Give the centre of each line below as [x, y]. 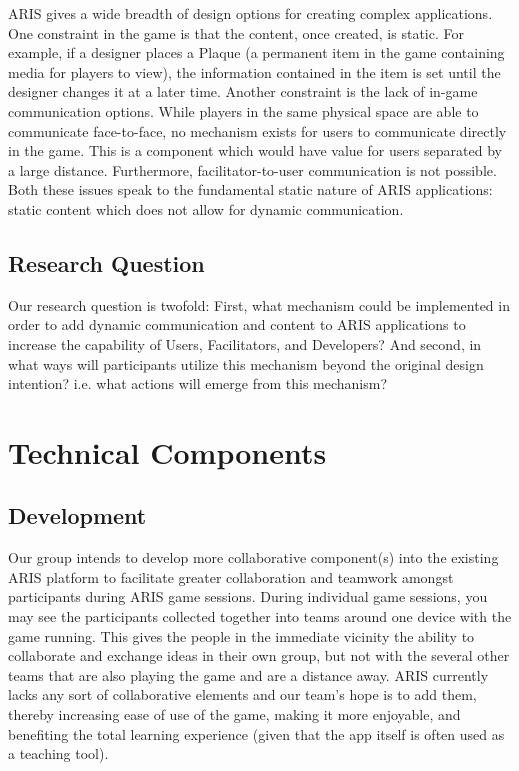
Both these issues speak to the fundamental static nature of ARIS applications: [250, 189]
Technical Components [167, 451]
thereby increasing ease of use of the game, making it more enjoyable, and [234, 714]
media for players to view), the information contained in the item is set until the [254, 71]
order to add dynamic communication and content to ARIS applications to [237, 324]
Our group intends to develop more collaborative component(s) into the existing [253, 557]
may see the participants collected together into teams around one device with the [260, 616]
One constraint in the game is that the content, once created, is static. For [236, 32]
